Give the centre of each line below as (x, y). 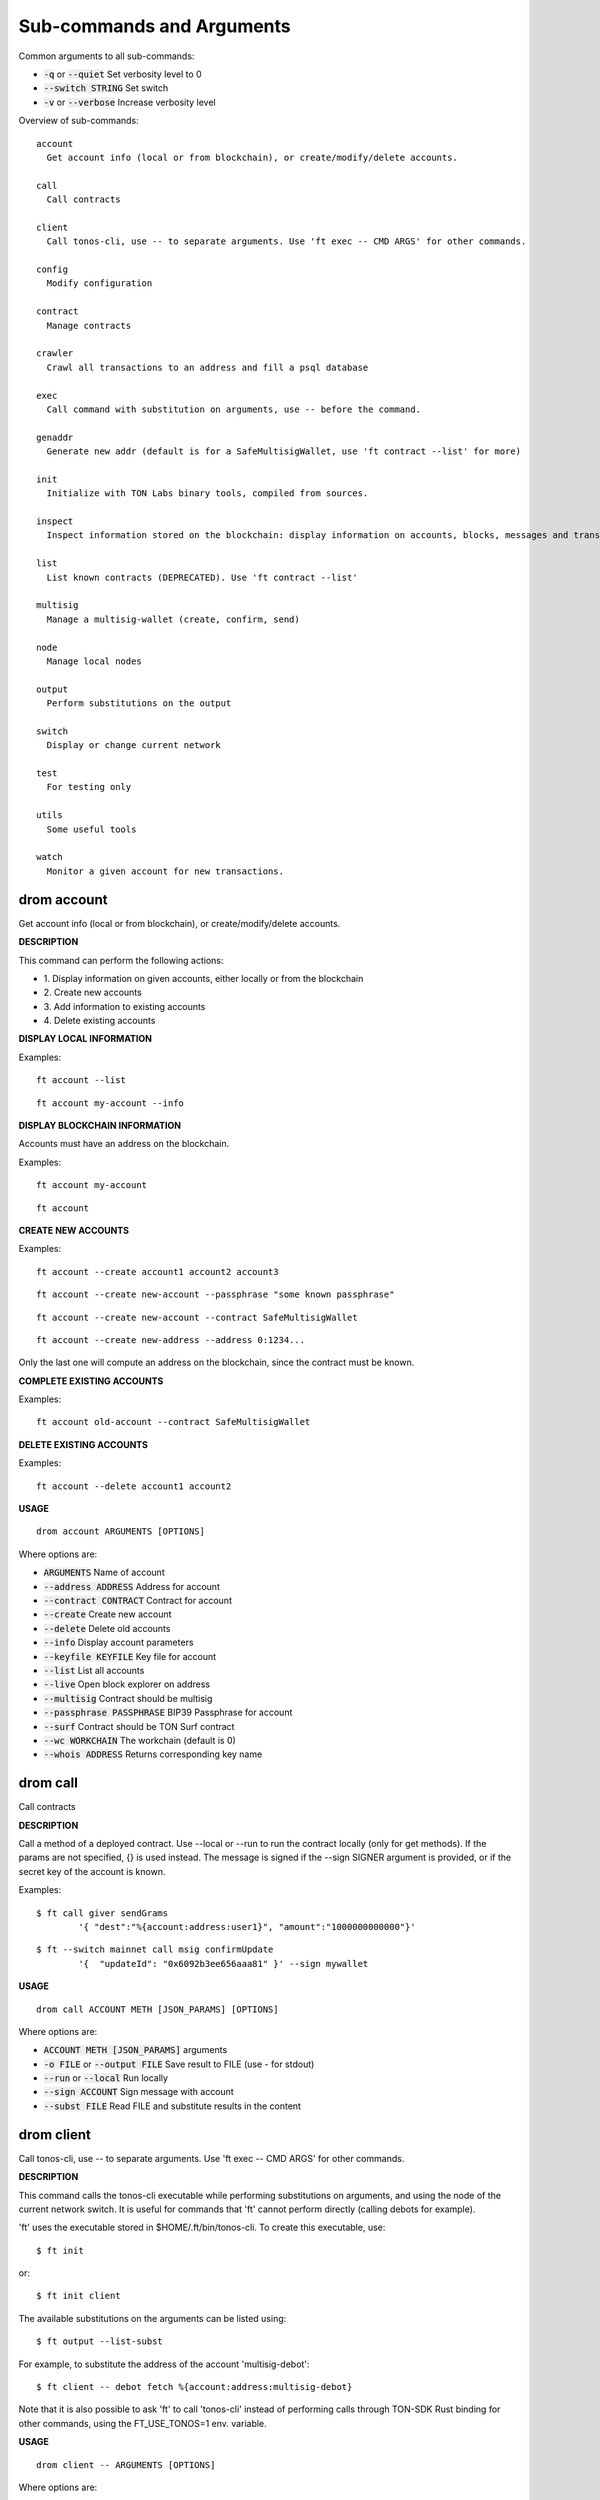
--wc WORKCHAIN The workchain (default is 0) (140, 1740)
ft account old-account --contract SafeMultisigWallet (173, 1422)
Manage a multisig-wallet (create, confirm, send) (173, 619)
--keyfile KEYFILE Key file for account (130, 1656)
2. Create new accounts (92, 992)
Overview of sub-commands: (78, 121)
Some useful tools (91, 829)
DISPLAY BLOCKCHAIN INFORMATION (100, 1126)
